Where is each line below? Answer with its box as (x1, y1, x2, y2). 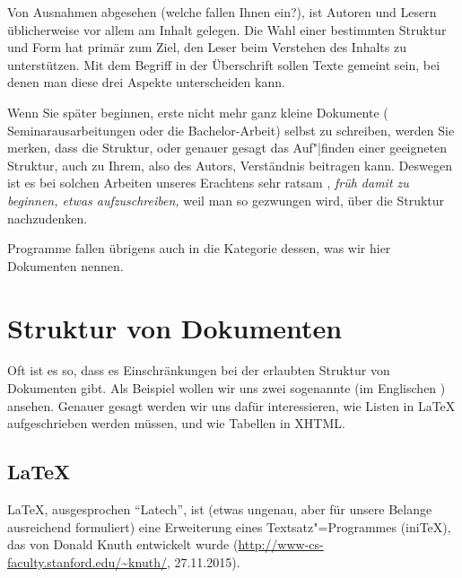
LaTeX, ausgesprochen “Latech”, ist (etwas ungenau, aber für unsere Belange (7, 500, 432, 519)
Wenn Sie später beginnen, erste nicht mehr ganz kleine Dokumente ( (7, 102, 388, 121)
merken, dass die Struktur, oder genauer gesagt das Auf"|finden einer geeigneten (7, 138, 447, 157)
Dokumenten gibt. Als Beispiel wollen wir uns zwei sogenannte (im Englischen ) (7, 379, 446, 398)
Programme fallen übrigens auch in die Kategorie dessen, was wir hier (7, 239, 391, 258)
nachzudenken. (7, 208, 88, 227)
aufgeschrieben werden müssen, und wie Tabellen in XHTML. (7, 414, 345, 433)
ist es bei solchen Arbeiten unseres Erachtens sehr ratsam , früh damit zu (7, 173, 409, 192)
